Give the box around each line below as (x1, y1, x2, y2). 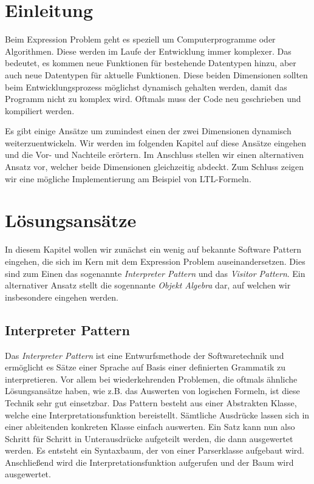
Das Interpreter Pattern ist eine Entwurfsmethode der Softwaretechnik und (5, 349, 284, 361)
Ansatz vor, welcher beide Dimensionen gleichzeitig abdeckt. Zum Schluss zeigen (5, 160, 304, 173)
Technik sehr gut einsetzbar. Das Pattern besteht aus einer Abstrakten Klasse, (5, 396, 297, 409)
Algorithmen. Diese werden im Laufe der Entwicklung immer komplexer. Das (5, 44, 292, 57)
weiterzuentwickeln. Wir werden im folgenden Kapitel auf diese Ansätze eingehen (5, 136, 307, 149)
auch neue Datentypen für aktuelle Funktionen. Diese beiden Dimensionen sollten (5, 68, 308, 81)
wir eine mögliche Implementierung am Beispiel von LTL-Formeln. (5, 172, 251, 185)
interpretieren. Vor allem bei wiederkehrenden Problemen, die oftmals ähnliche (5, 372, 298, 385)
